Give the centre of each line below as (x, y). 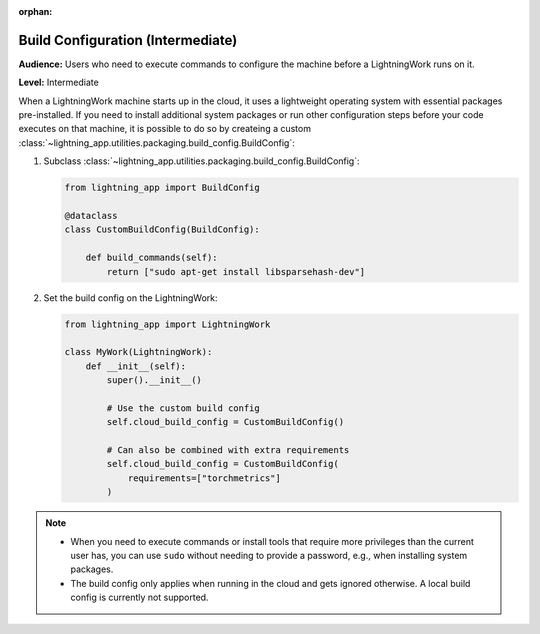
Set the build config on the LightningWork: (131, 297)
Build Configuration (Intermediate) (128, 40)
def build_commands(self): (152, 258)
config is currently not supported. (139, 597)
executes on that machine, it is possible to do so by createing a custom (165, 129)
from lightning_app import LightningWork (167, 324)
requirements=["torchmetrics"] (204, 478)
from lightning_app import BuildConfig (162, 188)
